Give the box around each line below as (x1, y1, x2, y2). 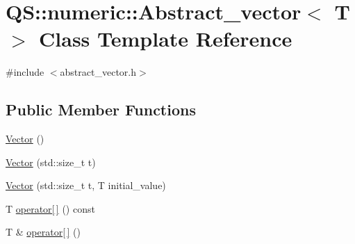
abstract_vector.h (60, 65, 137, 79)
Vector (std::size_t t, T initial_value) (6, 178, 166, 193)
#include (6, 65, 44, 79)
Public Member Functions (6, 99, 196, 120)
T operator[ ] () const (6, 201, 95, 215)
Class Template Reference (39, 24, 292, 53)
